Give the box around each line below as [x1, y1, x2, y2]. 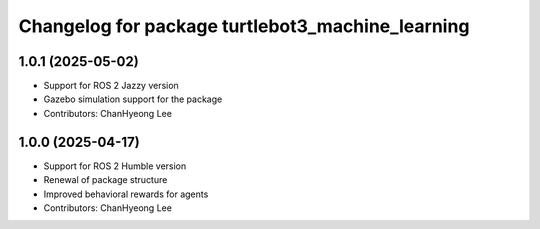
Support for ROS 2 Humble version [43, 160, 187, 172]
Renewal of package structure [43, 174, 168, 186]
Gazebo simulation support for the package [43, 93, 223, 105]
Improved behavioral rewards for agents [43, 188, 209, 200]
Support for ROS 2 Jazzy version [43, 80, 179, 92]
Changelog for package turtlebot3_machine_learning [18, 15, 470, 37]
